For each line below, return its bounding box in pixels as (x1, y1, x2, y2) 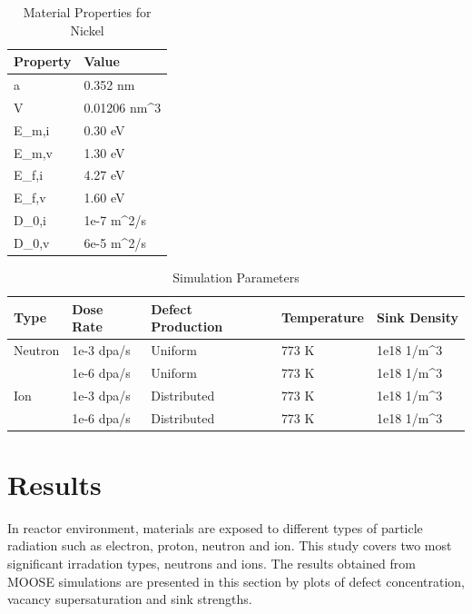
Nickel (70, 20, 104, 39)
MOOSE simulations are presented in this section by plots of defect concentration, (7, 571, 465, 590)
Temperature (280, 308, 364, 327)
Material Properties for (23, 3, 152, 21)
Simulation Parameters (172, 268, 300, 287)
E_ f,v (14, 188, 46, 207)
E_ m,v (14, 143, 53, 162)
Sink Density (376, 308, 459, 327)
